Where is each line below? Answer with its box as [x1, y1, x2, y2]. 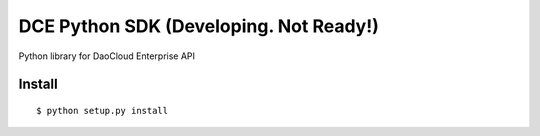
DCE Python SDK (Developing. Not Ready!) [18, 15, 379, 37]
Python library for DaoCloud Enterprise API [18, 50, 195, 62]
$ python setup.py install [36, 105, 169, 116]
